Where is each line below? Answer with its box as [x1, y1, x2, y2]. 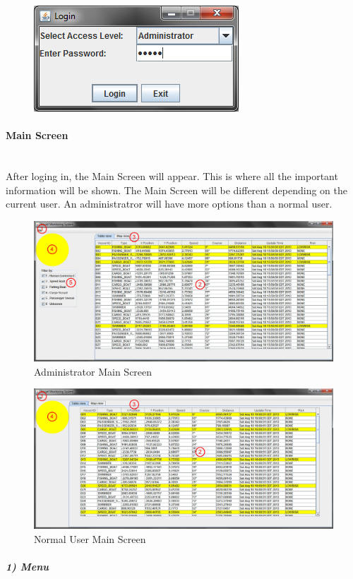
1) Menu [6, 559, 49, 574]
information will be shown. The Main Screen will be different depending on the [6, 182, 348, 197]
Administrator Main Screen [34, 364, 152, 378]
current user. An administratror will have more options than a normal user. [6, 196, 333, 211]
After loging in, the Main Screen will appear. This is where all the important [6, 168, 338, 183]
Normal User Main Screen [34, 531, 146, 546]
